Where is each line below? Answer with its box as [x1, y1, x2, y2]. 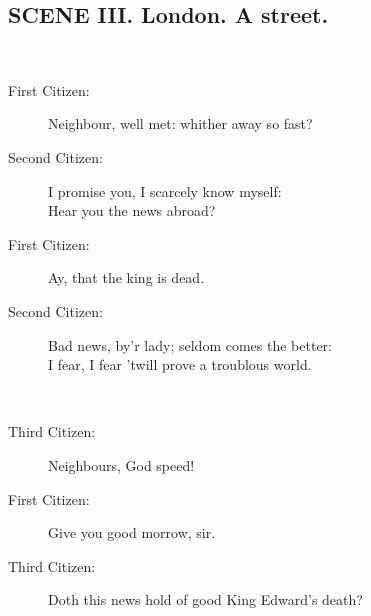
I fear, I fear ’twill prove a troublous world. [48, 354, 312, 375]
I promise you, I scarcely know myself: [48, 180, 282, 201]
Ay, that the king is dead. [48, 267, 205, 288]
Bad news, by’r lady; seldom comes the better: [48, 334, 332, 355]
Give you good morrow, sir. [48, 522, 216, 543]
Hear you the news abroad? [48, 200, 216, 221]
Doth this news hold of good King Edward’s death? [48, 589, 363, 610]
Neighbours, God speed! [48, 454, 195, 475]
